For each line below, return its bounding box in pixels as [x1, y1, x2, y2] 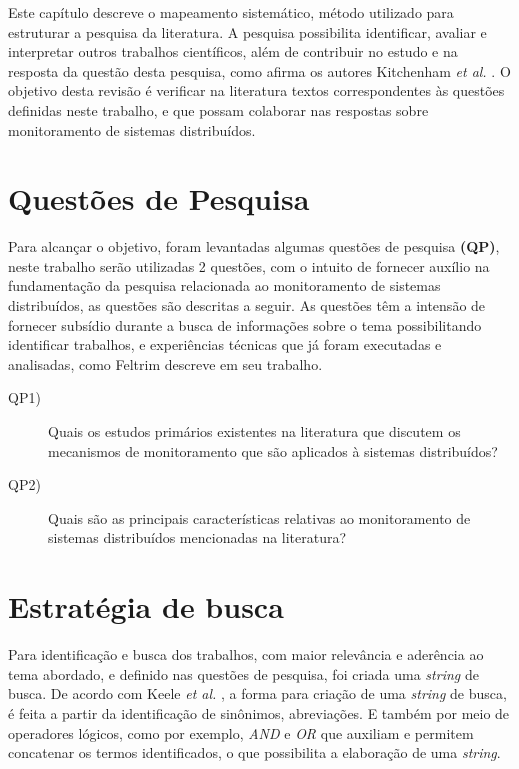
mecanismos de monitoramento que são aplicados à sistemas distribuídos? [48, 440, 498, 461]
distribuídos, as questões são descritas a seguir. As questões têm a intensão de [8, 295, 486, 316]
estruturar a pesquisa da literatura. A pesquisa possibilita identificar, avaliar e [8, 21, 487, 42]
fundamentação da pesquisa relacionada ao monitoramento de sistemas [8, 275, 441, 296]
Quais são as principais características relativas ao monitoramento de [48, 507, 471, 528]
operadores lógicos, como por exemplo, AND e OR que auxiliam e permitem [8, 722, 474, 743]
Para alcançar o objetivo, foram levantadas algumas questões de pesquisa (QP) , [8, 236, 500, 257]
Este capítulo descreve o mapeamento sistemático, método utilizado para [8, 2, 454, 22]
